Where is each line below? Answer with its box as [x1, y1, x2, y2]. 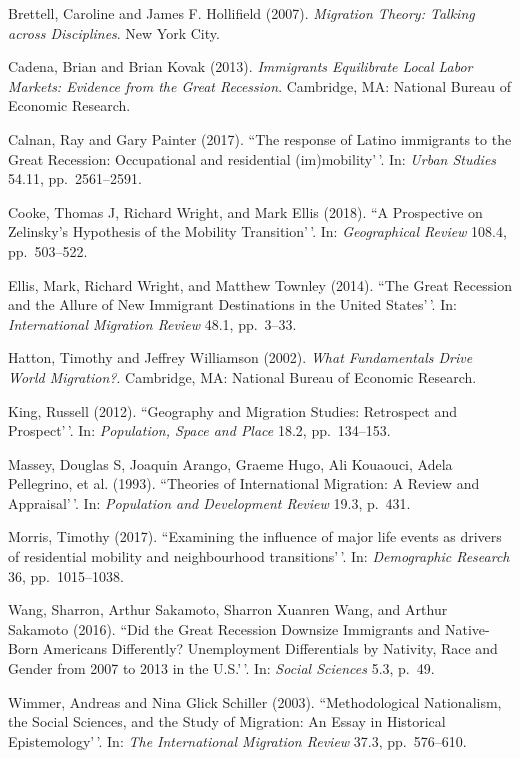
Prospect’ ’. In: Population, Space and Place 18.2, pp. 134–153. [8, 420, 391, 441]
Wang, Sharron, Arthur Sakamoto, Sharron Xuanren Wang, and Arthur [8, 599, 448, 620]
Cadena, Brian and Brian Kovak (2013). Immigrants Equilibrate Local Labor [8, 56, 473, 77]
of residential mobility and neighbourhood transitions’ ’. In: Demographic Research [8, 546, 510, 567]
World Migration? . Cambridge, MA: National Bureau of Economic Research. [8, 366, 477, 387]
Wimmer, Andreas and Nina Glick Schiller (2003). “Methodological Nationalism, [8, 691, 502, 712]
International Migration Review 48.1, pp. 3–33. [8, 313, 297, 334]
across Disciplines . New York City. [8, 22, 220, 43]
